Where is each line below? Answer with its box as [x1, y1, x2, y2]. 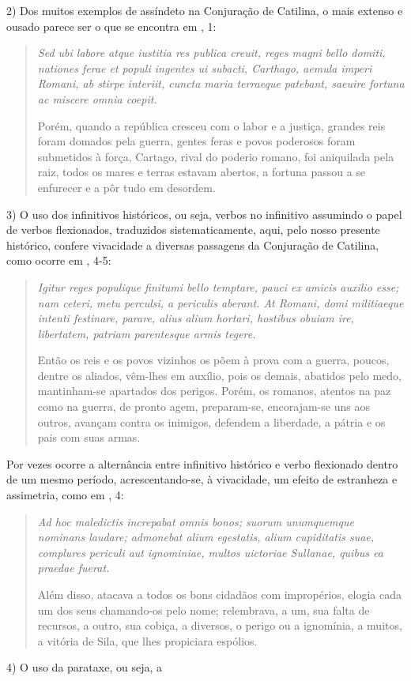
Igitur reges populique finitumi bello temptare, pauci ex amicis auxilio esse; [37, 278, 399, 295]
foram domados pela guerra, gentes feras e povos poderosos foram [37, 133, 356, 149]
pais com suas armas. [37, 429, 141, 446]
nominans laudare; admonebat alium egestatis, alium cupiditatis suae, [37, 529, 375, 545]
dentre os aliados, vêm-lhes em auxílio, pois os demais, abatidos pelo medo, [37, 367, 402, 383]
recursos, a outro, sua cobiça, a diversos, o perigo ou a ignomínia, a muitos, [37, 617, 402, 634]
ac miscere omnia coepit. [37, 90, 157, 107]
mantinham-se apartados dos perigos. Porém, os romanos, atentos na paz [37, 382, 391, 399]
